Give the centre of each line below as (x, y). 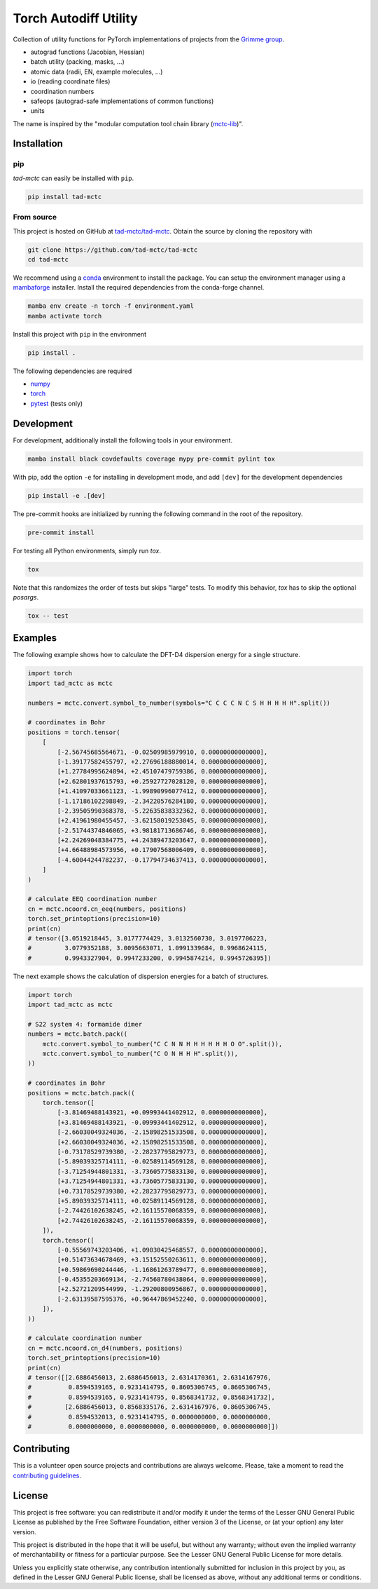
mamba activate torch (65, 316)
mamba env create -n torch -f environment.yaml (111, 306)
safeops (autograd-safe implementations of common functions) (122, 101)
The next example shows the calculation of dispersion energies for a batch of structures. (141, 976)
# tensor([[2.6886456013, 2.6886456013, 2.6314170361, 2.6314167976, (149, 1377)
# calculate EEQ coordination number (92, 899)
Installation (38, 144)
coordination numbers (62, 91)
